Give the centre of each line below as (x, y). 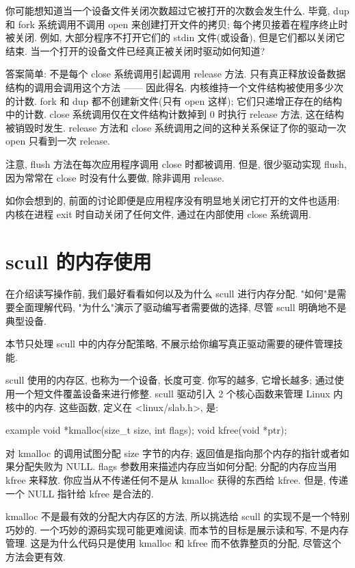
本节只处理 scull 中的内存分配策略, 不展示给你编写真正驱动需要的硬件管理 (170, 344)
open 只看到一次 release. (58, 141)
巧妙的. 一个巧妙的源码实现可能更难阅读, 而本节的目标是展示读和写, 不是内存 (177, 529)
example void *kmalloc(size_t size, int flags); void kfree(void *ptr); (146, 430)
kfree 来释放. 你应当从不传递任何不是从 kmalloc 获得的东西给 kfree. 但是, (166, 479)
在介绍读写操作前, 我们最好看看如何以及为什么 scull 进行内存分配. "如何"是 (171, 294)
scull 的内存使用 (79, 261)
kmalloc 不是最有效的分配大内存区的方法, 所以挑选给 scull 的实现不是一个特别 (178, 516)
